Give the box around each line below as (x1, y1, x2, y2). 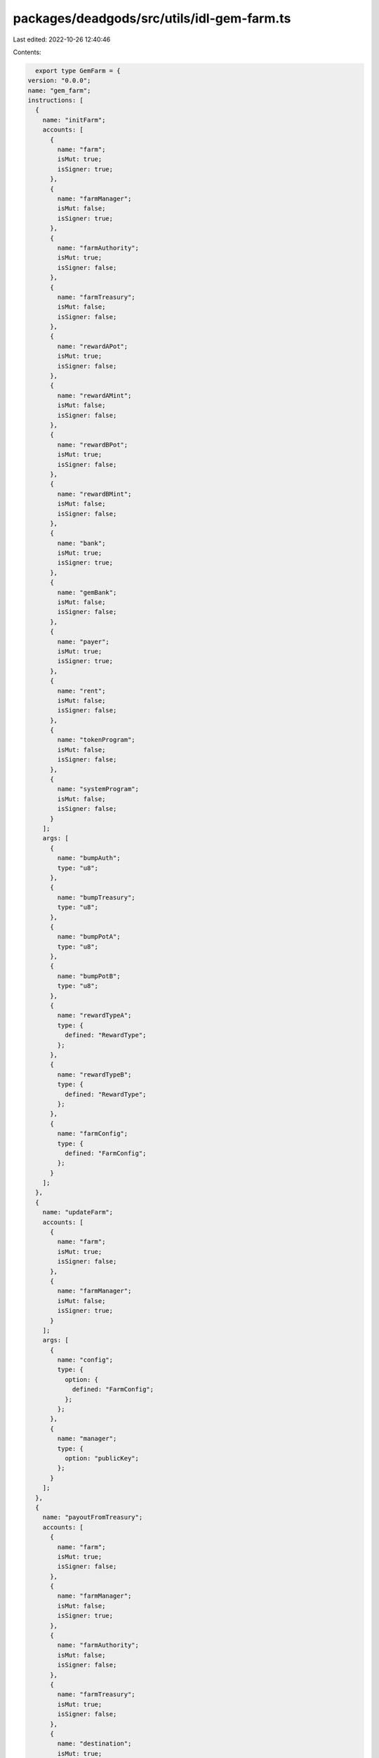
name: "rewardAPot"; (57, 342, 128, 350)
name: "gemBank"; (57, 588, 117, 596)
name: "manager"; (57, 1435, 117, 1443)
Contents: (13, 48, 41, 56)
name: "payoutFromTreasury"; (42, 1513, 143, 1522)
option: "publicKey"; (64, 1454, 140, 1462)
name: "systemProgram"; (57, 785, 140, 793)
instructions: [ (27, 96, 84, 105)
